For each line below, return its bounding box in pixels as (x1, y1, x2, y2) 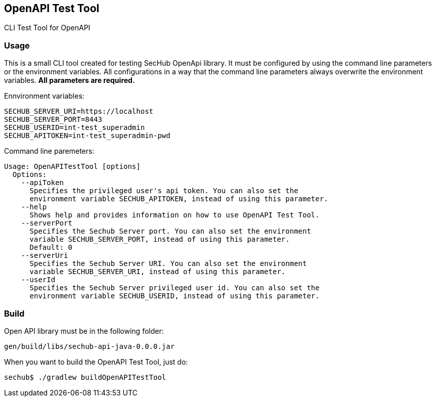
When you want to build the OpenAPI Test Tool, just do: (4, 357, 188, 366)
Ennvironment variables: (4, 92, 84, 101)
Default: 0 (29, 243, 72, 252)
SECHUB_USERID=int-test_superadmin (4, 123, 145, 132)
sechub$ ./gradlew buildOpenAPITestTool (4, 373, 166, 381)
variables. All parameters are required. (4, 76, 135, 85)
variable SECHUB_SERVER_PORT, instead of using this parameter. (29, 235, 290, 244)
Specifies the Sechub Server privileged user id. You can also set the (29, 284, 320, 292)
